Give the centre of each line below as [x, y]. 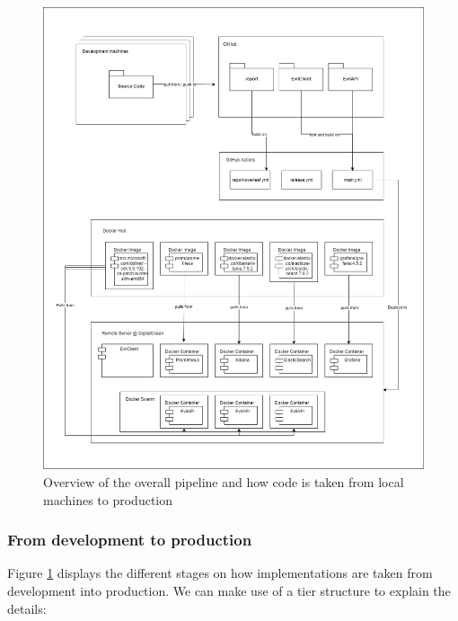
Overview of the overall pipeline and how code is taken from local [224, 482]
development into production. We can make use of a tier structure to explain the [229, 591]
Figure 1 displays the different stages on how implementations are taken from [220, 573]
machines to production [108, 499]
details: [27, 608]
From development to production [130, 540]
